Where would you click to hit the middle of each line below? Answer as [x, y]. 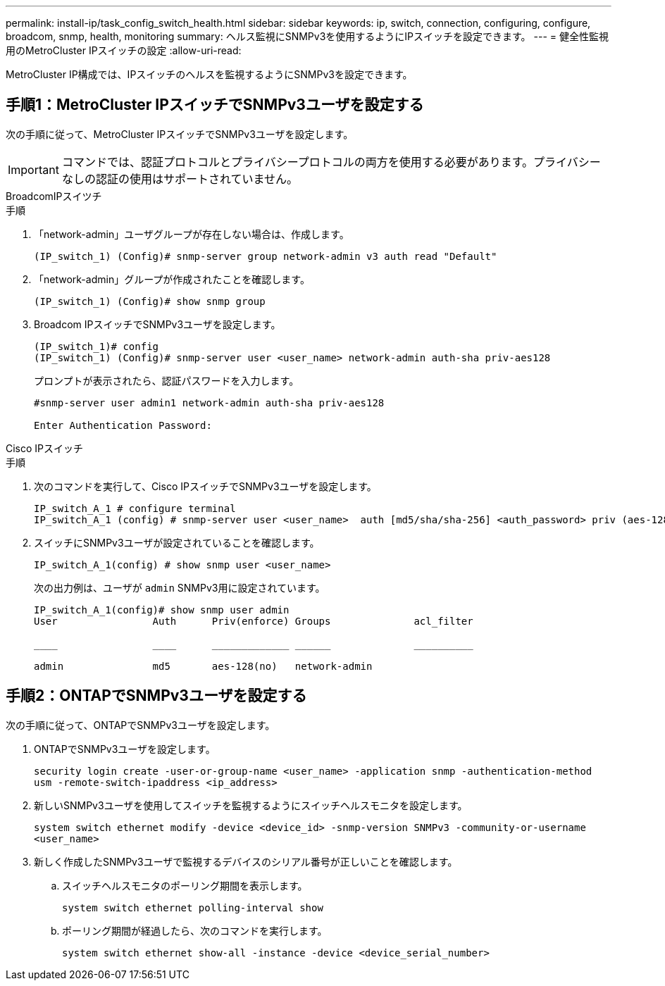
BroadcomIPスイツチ [54, 196]
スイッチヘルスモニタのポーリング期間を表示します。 [185, 885]
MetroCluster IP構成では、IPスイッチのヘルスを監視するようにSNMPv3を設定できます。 [209, 74]
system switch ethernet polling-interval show [193, 907]
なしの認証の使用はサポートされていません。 [180, 179]
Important [33, 169]
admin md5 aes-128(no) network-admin [203, 666]
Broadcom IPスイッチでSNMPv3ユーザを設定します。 [157, 324]
